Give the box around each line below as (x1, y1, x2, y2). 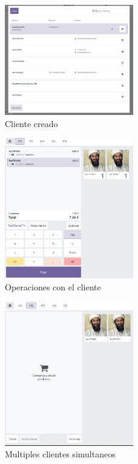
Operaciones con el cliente (5, 280, 101, 293)
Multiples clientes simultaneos (5, 448, 116, 460)
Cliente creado (5, 117, 58, 129)
